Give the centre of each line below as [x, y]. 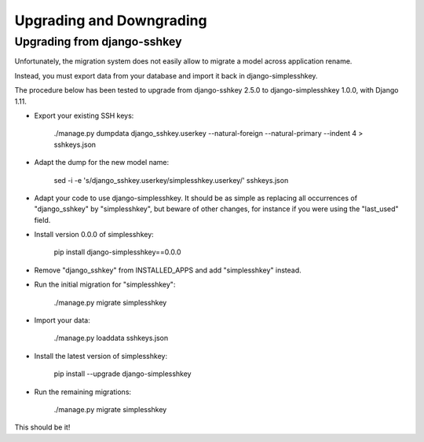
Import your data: [62, 320]
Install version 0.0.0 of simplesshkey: [94, 235]
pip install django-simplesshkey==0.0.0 [117, 252]
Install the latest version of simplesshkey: [101, 356]
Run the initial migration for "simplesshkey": [105, 285]
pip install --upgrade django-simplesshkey [122, 374]
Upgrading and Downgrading [111, 20]
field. [42, 220]
